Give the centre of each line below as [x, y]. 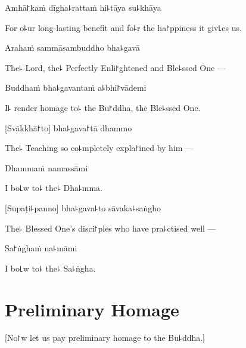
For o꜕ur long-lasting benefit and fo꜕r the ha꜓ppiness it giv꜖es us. [123, 27]
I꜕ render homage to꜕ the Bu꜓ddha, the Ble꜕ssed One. [103, 107]
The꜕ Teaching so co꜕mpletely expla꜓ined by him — [99, 148]
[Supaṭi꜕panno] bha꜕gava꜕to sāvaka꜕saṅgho [83, 207]
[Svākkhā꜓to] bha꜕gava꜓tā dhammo [68, 127]
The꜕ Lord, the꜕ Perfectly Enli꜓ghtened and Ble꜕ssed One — [115, 67]
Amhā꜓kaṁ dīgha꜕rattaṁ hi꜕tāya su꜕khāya [83, 7]
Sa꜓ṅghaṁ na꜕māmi [41, 248]
